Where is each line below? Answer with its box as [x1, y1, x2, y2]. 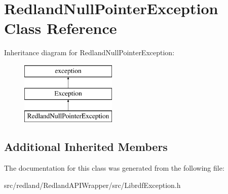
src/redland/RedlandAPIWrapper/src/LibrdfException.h [4, 179, 181, 190]
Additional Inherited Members [4, 139, 168, 154]
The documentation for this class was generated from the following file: [4, 163, 224, 173]
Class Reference [4, 18, 117, 38]
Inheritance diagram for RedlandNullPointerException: [4, 47, 175, 58]
